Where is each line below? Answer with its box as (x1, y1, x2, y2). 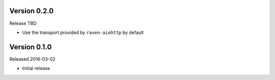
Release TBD (9, 20, 37, 26)
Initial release (22, 65, 50, 71)
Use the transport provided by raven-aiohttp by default (22, 29, 144, 35)
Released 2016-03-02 (9, 56, 56, 62)
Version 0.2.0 (9, 7, 54, 15)
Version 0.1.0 (9, 43, 52, 51)
